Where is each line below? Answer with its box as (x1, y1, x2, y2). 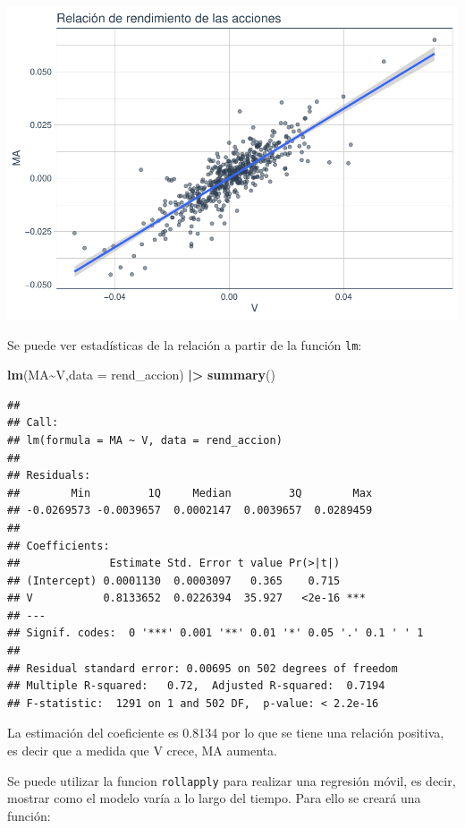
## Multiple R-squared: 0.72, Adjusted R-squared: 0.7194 (7, 679, 385, 693)
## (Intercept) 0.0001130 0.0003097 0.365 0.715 (7, 574, 341, 587)
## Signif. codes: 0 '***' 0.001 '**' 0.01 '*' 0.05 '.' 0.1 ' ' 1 (7, 627, 424, 640)
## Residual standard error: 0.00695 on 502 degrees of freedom (7, 662, 398, 675)
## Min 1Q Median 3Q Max (7, 486, 373, 499)
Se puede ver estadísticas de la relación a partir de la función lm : (7, 335, 362, 354)
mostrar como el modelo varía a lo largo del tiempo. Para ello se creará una (7, 789, 421, 807)
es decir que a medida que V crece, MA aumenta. (7, 741, 277, 760)
